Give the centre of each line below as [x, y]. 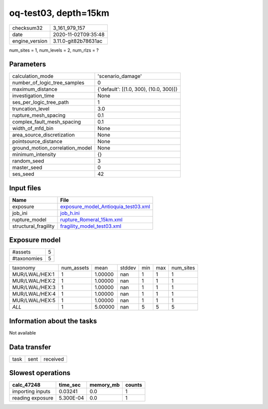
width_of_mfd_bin [33, 128]
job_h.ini [70, 213]
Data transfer [30, 347]
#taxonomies [27, 258]
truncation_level [31, 109]
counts [134, 385]
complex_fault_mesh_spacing [47, 122]
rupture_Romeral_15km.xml [91, 220]
